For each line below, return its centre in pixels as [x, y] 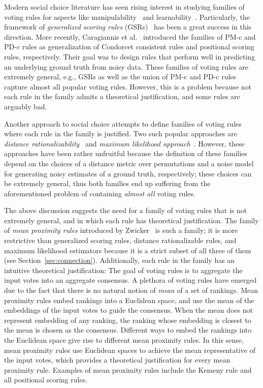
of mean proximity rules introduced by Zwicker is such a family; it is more [121, 230]
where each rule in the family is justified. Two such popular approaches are [121, 133]
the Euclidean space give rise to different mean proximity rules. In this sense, [124, 340]
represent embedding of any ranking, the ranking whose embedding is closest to [128, 320]
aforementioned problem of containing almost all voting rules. [100, 193]
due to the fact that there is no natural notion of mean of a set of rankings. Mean [131, 290]
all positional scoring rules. [46, 380]
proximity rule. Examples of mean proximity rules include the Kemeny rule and [128, 369]
